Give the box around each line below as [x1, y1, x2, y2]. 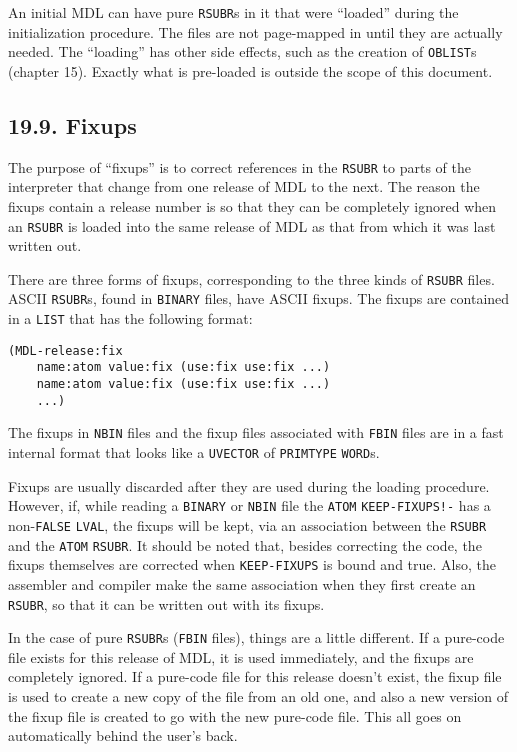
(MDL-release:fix [8, 343, 123, 358]
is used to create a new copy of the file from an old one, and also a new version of [8, 686, 509, 707]
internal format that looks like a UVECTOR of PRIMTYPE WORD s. [8, 442, 380, 463]
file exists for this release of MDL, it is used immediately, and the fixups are [8, 646, 474, 667]
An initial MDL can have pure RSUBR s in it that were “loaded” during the [8, 2, 459, 22]
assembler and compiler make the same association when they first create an [8, 573, 476, 594]
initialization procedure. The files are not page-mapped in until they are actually [8, 21, 503, 42]
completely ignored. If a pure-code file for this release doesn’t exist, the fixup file [8, 666, 502, 687]
